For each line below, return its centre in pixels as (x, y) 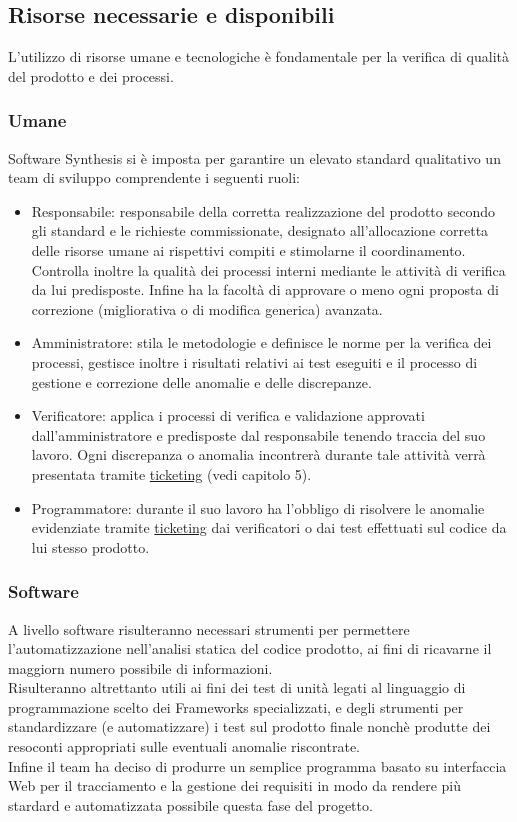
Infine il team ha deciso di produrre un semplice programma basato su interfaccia (257, 765)
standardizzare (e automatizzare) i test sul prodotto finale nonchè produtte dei (249, 726)
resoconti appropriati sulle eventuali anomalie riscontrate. (184, 746)
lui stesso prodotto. (90, 546)
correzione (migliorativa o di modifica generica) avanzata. (207, 308)
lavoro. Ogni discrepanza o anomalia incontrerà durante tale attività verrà (258, 454)
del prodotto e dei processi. (91, 75)
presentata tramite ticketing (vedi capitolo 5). (171, 473)
